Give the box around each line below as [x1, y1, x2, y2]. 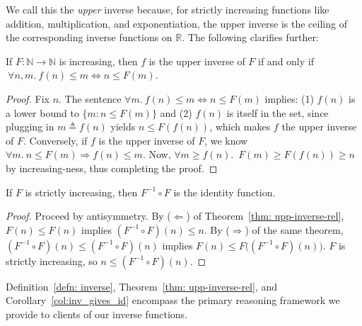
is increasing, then [59, 53, 138, 68]
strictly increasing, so [6, 253, 98, 268]
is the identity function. [173, 184, 276, 199]
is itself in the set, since [226, 105, 329, 120]
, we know [204, 133, 248, 147]
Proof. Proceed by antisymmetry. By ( [6, 208, 171, 223]
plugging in [6, 119, 54, 134]
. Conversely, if [23, 133, 88, 147]
